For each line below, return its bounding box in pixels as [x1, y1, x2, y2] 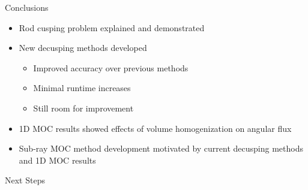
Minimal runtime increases [33, 82, 131, 94]
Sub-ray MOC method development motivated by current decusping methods [19, 142, 303, 155]
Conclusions [5, 1, 49, 13]
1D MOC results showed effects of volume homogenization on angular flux [19, 122, 292, 134]
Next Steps [5, 174, 45, 186]
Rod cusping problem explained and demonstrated [19, 21, 205, 34]
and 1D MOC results [19, 153, 96, 166]
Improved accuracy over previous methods [33, 61, 189, 74]
